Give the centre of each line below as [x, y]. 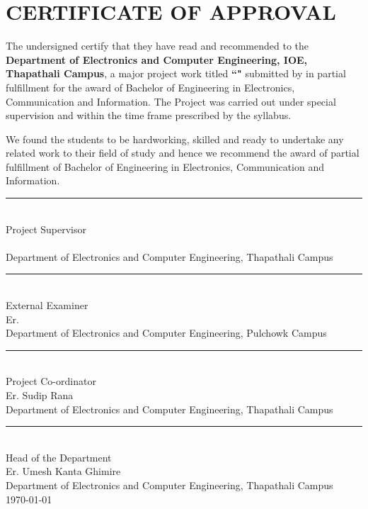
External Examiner [47, 305]
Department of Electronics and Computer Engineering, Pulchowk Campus [166, 333]
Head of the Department [59, 457]
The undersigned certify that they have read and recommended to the [157, 46]
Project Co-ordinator [51, 381]
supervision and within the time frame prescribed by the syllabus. [149, 115]
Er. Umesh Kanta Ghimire [63, 471]
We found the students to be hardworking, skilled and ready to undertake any [175, 139]
